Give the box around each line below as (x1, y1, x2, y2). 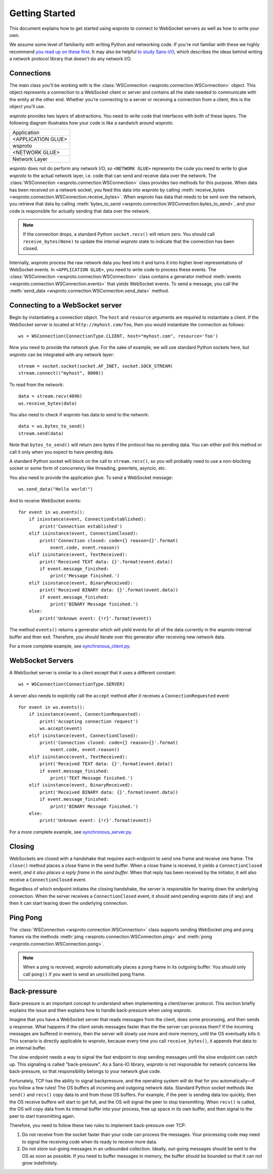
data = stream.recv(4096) (18, 394, 83, 399)
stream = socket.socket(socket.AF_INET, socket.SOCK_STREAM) (18, 363, 173, 369)
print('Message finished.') (50, 573, 120, 579)
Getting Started (9, 8, 76, 19)
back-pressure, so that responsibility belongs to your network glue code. (9, 1068, 161, 1074)
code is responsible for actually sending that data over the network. (9, 208, 150, 214)
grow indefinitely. (22, 1160, 58, 1166)
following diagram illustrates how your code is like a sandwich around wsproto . (9, 119, 174, 126)
